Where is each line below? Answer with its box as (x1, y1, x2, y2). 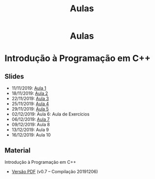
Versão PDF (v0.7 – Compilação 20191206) (11, 169, 99, 174)
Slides (4, 72, 24, 81)
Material (4, 146, 30, 155)
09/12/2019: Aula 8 (11, 122, 50, 128)
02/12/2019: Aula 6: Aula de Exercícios (11, 111, 90, 117)
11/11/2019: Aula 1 (11, 85, 47, 91)
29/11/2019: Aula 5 (11, 106, 49, 112)
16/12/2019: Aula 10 (11, 132, 51, 138)
